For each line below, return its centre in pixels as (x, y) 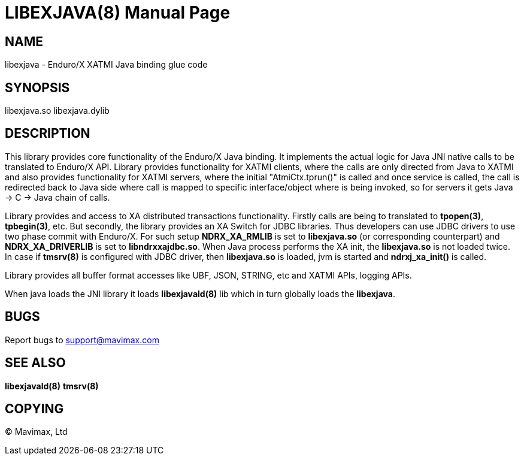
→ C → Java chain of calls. (57, 197)
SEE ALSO (35, 363)
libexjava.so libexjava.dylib (57, 111)
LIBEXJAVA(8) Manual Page (118, 13)
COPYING (34, 408)
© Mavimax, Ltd (36, 432)
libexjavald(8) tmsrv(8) (52, 386)
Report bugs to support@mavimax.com (82, 340)
